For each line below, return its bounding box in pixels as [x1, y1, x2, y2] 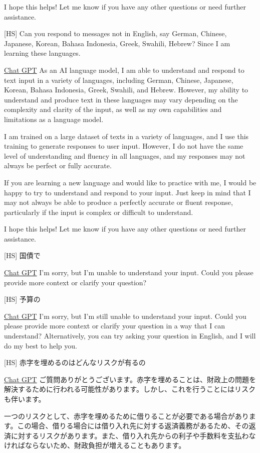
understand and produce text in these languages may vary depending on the [4, 94, 238, 104]
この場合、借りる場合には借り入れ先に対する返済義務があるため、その [17, 420, 249, 431]
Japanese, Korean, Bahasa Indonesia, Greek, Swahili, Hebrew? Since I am [4, 38, 230, 48]
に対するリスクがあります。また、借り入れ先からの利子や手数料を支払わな [11, 430, 256, 440]
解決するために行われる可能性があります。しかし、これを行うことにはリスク [4, 384, 255, 394]
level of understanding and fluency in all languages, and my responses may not [4, 150, 245, 161]
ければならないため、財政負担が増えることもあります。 [4, 440, 186, 450]
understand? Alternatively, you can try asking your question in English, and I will [4, 330, 256, 341]
